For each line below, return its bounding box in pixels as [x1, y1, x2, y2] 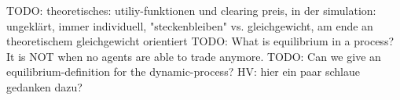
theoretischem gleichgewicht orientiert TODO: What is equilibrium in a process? [6, 33, 394, 49]
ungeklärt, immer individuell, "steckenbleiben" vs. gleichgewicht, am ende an [6, 17, 373, 34]
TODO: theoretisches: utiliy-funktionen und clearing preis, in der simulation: [6, 2, 376, 18]
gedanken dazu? [6, 78, 83, 95]
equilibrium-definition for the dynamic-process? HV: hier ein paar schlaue [6, 63, 361, 80]
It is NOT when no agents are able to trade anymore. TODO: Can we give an [6, 48, 381, 64]
